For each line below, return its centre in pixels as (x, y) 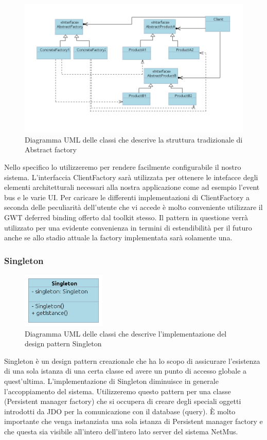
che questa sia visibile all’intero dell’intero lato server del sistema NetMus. (121, 431)
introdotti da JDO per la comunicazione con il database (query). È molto (120, 411)
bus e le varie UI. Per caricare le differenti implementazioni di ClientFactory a (127, 197)
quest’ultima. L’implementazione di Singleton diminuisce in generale (111, 381)
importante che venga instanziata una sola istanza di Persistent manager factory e (133, 421)
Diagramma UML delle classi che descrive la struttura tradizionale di (134, 139)
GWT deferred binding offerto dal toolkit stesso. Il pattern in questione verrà (126, 217)
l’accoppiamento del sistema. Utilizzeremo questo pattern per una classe (118, 391)
